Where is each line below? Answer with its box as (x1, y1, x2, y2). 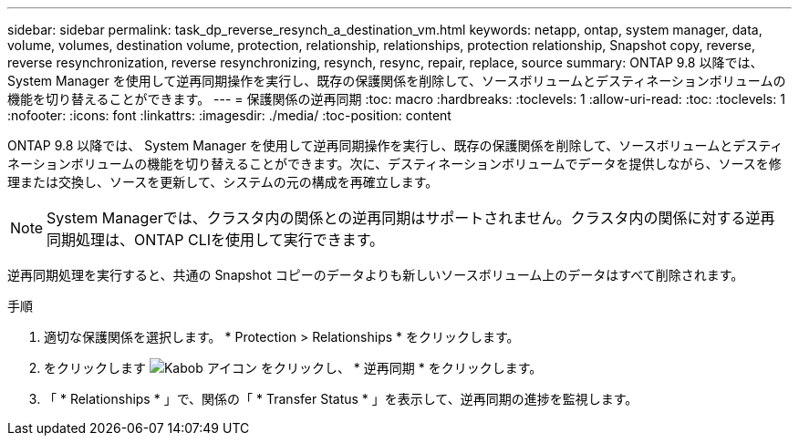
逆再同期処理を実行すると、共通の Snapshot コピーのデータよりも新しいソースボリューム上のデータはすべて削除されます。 (7, 267, 744, 283)
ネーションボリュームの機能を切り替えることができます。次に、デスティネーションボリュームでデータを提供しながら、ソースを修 (7, 156, 782, 171)
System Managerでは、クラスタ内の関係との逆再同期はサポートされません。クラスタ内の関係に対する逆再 (47, 209, 775, 227)
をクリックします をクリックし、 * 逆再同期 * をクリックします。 (44, 360, 543, 376)
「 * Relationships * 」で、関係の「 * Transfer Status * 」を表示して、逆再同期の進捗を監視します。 (44, 391, 638, 407)
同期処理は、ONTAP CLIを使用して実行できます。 (47, 231, 385, 249)
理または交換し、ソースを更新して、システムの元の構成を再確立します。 (7, 174, 439, 190)
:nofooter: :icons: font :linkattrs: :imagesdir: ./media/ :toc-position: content (7, 108, 451, 123)
